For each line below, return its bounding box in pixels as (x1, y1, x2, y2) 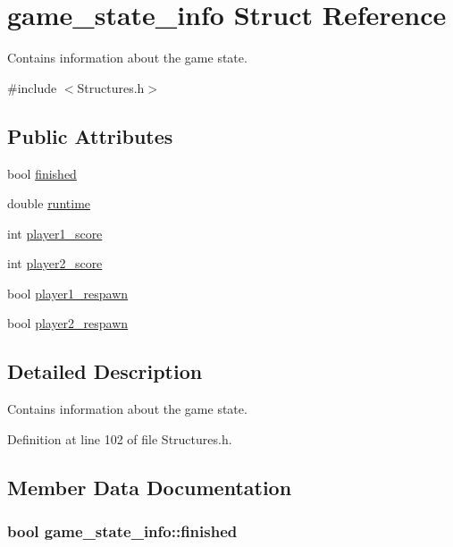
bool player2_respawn (7, 314, 129, 332)
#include (7, 78, 57, 97)
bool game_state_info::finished (7, 520, 238, 543)
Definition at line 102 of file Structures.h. (7, 429, 232, 448)
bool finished (7, 164, 77, 182)
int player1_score (7, 223, 103, 242)
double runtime (7, 194, 91, 213)
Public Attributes (7, 122, 173, 149)
